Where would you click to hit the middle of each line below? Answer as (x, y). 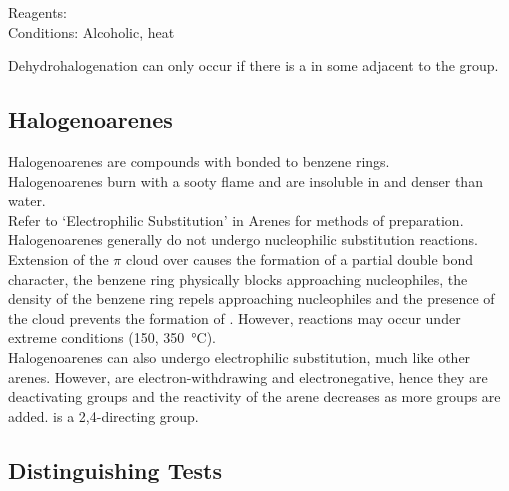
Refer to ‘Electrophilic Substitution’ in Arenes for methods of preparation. (236, 219)
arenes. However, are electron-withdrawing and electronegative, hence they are (248, 376)
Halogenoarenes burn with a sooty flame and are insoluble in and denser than (245, 180)
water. (27, 200)
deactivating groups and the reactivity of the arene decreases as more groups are (254, 396)
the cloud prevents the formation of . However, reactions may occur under (234, 317)
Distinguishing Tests (115, 469)
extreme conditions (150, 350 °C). (112, 337)
